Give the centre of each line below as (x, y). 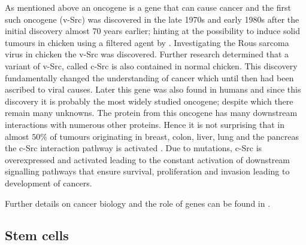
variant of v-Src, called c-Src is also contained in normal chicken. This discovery (151, 65)
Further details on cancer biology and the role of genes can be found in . (138, 203)
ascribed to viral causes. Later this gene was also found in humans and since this (153, 89)
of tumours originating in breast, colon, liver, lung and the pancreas (174, 136)
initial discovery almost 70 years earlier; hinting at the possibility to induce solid (152, 31)
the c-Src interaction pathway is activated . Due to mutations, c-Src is (134, 148)
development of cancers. (49, 183)
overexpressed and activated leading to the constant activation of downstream (148, 159)
